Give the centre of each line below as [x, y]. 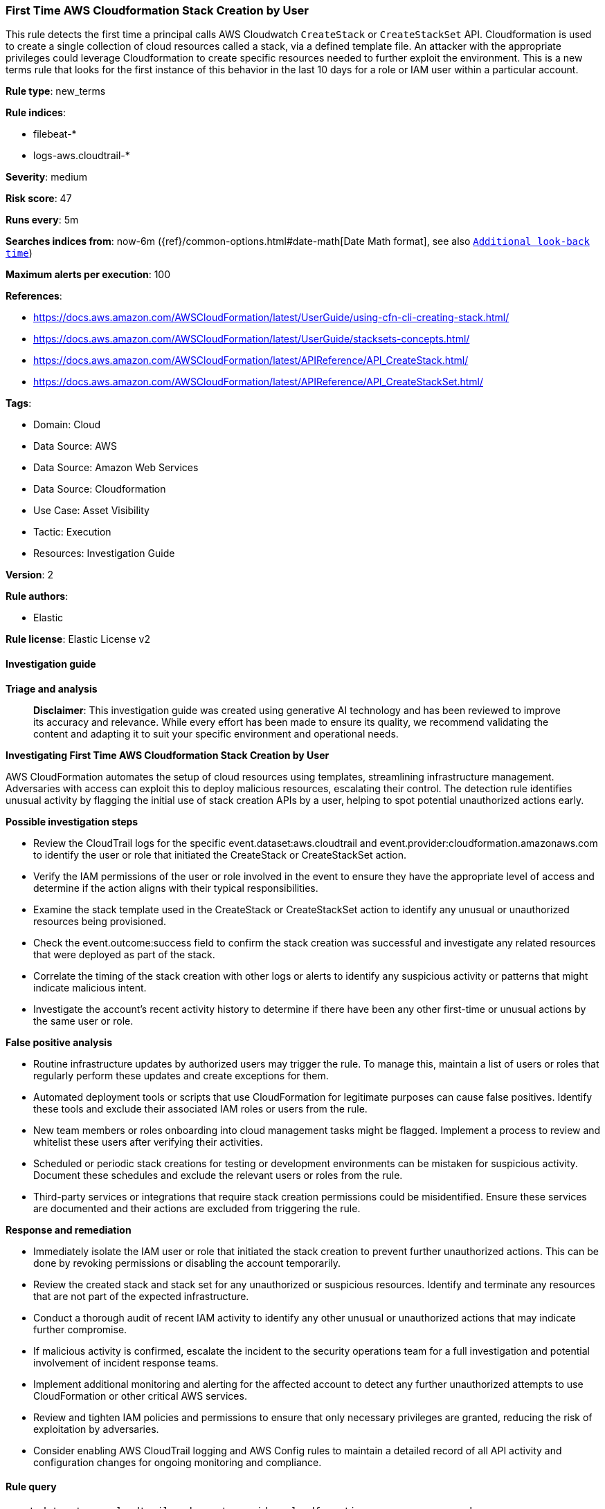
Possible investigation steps [72, 821]
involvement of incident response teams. [126, 1362]
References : [34, 296]
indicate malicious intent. [90, 987]
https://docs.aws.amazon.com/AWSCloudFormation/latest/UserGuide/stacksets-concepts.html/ [252, 339]
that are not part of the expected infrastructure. [141, 1296]
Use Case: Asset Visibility [91, 511]
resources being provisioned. [100, 921]
